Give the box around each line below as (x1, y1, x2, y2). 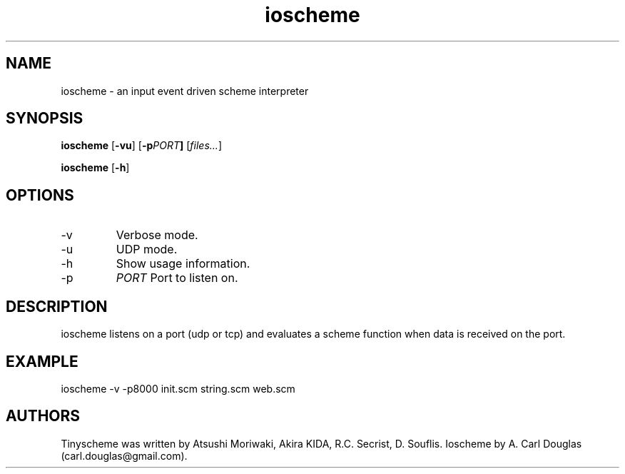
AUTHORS (6, 407, 81, 425)
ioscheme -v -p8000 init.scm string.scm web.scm (61, 382, 295, 395)
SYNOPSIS (6, 109, 83, 128)
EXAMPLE (6, 352, 78, 370)
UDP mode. (116, 242, 178, 257)
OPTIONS (6, 186, 74, 204)
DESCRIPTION (6, 297, 108, 316)
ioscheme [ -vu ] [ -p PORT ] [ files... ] (61, 139, 222, 152)
